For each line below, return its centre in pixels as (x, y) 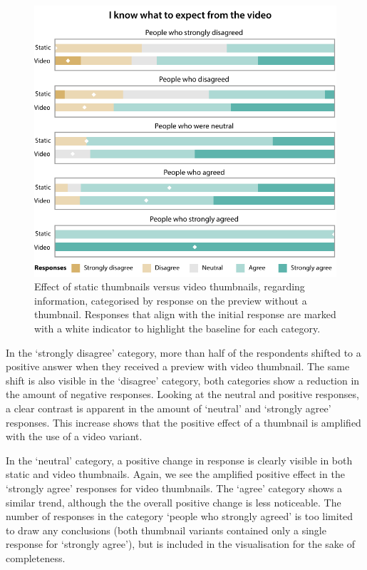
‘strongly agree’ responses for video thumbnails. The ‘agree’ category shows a (174, 488)
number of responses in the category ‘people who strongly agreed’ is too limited (180, 516)
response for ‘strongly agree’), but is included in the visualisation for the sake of (180, 544)
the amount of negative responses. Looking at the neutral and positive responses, (182, 394)
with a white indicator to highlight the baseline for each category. (177, 328)
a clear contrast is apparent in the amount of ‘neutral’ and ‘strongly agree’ (169, 408)
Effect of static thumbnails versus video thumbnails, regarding (170, 286)
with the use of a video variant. (74, 436)
